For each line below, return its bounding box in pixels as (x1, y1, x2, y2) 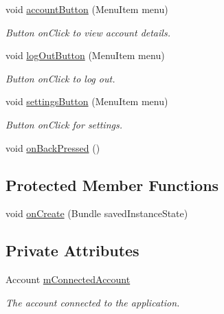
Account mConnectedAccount (5, 272, 131, 287)
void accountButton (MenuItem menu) (5, 2, 168, 16)
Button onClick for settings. (5, 117, 122, 131)
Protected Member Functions (5, 174, 219, 195)
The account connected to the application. (5, 295, 180, 309)
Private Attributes (5, 240, 139, 261)
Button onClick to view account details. (5, 25, 170, 39)
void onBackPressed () (5, 140, 100, 155)
